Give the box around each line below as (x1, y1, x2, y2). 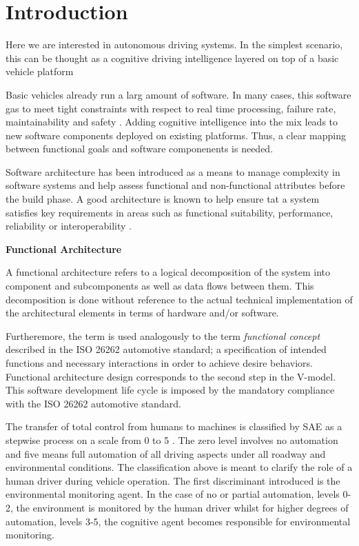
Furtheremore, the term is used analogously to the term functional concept (6, 328, 320, 343)
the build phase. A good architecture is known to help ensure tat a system (6, 192, 320, 206)
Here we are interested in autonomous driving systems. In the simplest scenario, (6, 37, 343, 52)
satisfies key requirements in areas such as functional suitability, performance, (6, 205, 334, 219)
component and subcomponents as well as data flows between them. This (6, 279, 314, 293)
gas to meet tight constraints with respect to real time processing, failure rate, (6, 101, 336, 115)
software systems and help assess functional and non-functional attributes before (6, 178, 345, 192)
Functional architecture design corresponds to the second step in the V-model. (6, 369, 336, 383)
